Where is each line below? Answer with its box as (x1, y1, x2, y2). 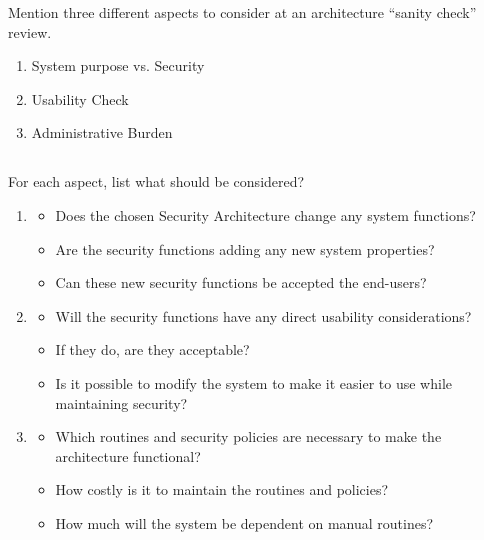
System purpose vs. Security (31, 55, 205, 76)
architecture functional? (55, 445, 201, 466)
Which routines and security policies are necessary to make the (55, 426, 442, 447)
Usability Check (31, 88, 129, 109)
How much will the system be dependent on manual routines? (55, 512, 434, 533)
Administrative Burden (31, 122, 173, 143)
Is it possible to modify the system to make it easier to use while (55, 372, 452, 393)
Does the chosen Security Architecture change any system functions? (55, 204, 476, 225)
